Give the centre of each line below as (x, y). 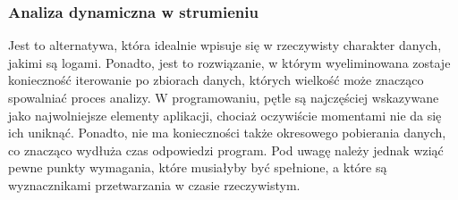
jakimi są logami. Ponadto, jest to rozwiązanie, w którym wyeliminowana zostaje (229, 62)
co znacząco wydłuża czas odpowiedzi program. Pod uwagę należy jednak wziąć (226, 150)
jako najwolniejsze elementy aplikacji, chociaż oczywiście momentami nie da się (225, 115)
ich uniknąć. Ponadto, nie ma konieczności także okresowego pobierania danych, (227, 133)
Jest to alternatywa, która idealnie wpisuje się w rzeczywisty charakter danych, (225, 45)
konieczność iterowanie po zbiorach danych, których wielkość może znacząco (216, 80)
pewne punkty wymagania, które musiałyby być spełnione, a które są (198, 167)
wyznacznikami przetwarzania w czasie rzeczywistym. (154, 184)
